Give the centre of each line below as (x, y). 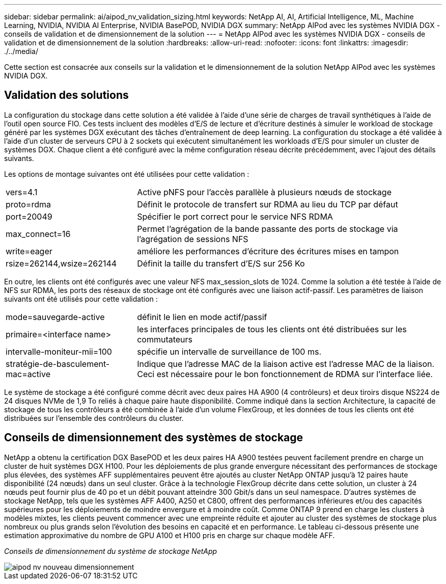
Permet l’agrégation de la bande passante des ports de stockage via (268, 229)
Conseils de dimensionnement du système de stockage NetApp (111, 551)
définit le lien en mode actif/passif (202, 317)
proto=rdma (28, 204)
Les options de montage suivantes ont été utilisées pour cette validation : (127, 174)
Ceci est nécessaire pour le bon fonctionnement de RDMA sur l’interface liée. (285, 374)
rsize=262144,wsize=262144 (61, 263)
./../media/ (21, 51)
